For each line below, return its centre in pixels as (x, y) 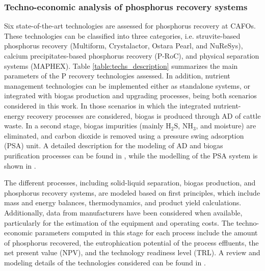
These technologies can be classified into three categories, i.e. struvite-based (122, 35)
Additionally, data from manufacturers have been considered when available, (123, 212)
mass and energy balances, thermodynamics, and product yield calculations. (123, 202)
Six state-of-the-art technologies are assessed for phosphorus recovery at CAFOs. (130, 26)
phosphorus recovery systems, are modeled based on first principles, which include (132, 192)
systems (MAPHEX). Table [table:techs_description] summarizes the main (121, 65)
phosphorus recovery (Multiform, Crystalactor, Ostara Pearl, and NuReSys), (124, 46)
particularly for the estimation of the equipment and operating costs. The (119, 222)
